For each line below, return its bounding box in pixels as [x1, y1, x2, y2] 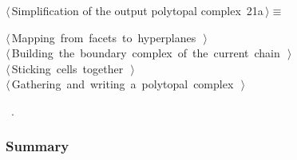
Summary [6, 136, 69, 156]
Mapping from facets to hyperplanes [11, 29, 196, 45]
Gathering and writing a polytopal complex [11, 76, 234, 92]
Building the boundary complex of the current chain [11, 45, 280, 61]
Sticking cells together [11, 60, 124, 76]
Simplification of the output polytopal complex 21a [11, 2, 263, 18]
